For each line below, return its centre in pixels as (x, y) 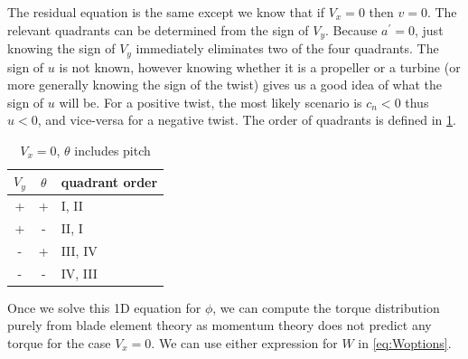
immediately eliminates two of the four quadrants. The (287, 48)
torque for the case (59, 342)
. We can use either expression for (244, 342)
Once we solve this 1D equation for (104, 307)
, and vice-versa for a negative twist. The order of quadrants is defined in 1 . (247, 120)
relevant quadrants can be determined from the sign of (158, 29)
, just (429, 29)
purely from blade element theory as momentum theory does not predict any (220, 325)
